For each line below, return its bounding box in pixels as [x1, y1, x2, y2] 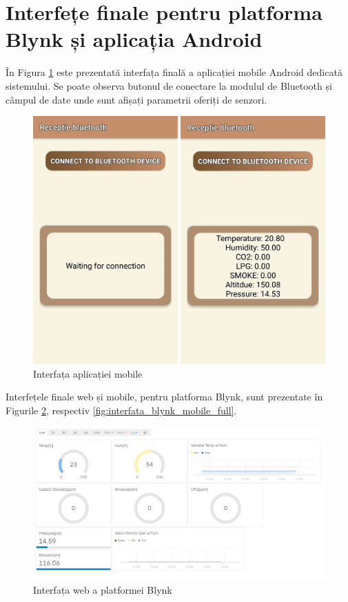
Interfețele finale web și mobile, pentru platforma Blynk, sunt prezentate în [6, 389, 323, 404]
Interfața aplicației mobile [33, 366, 143, 380]
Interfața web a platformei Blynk [33, 583, 172, 597]
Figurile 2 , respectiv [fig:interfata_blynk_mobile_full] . [6, 402, 237, 417]
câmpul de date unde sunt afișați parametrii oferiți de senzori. [6, 92, 267, 106]
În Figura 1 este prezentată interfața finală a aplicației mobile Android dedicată [6, 65, 342, 79]
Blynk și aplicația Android [6, 25, 263, 53]
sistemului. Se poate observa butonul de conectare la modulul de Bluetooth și [6, 78, 332, 93]
